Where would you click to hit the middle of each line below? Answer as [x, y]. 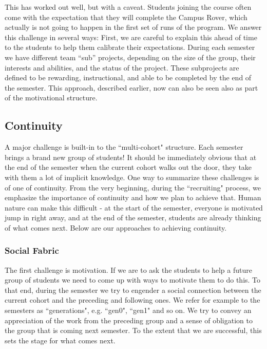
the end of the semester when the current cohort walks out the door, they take [128, 167]
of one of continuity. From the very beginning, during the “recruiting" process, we [133, 187]
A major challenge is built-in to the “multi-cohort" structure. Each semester [124, 147]
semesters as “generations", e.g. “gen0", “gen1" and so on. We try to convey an [128, 310]
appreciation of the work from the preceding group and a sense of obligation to [129, 320]
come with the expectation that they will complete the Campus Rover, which [126, 17]
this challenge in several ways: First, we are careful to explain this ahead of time [131, 37]
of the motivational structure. [51, 98]
